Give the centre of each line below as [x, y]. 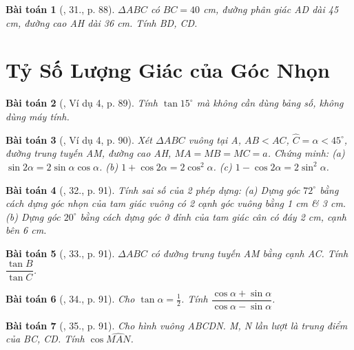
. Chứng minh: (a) [306, 153]
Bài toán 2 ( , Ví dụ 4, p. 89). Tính [82, 103]
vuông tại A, [215, 139]
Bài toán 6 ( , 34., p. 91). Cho [70, 298]
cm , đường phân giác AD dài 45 [271, 9]
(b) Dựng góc [33, 216]
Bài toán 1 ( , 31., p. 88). [60, 9]
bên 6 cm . [26, 230]
